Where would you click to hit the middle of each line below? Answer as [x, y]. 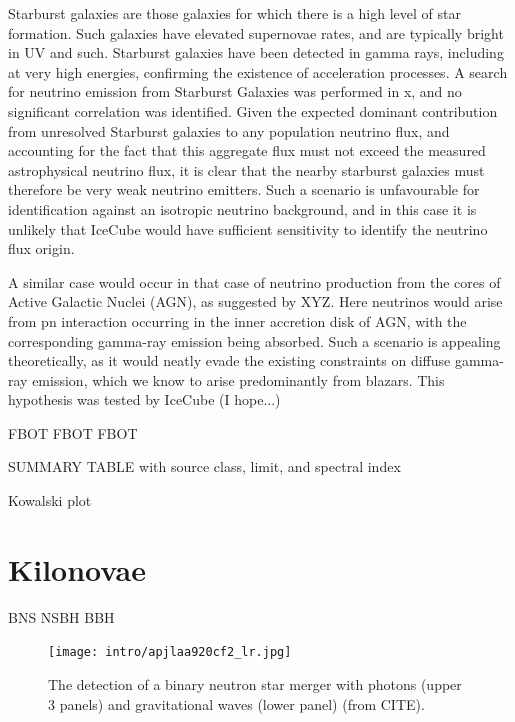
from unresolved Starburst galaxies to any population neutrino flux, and [229, 130]
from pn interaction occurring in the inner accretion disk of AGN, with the [237, 320]
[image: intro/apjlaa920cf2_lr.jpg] [170, 652]
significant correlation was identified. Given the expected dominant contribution [253, 110]
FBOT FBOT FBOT [73, 432]
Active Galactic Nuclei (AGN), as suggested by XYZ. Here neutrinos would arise [255, 301]
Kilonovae [77, 568]
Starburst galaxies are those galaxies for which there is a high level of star [234, 13]
